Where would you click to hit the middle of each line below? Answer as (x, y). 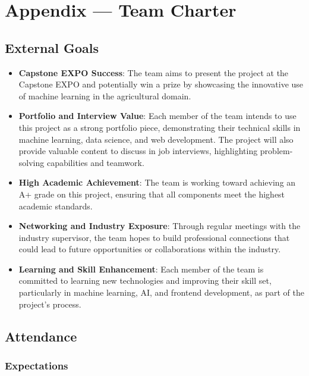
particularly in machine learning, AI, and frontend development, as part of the (162, 292)
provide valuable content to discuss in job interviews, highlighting (138, 151)
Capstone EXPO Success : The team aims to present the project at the (154, 72)
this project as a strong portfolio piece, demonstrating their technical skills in (160, 127)
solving (31, 162)
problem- (276, 151)
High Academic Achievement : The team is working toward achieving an (157, 182)
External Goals (52, 47)
